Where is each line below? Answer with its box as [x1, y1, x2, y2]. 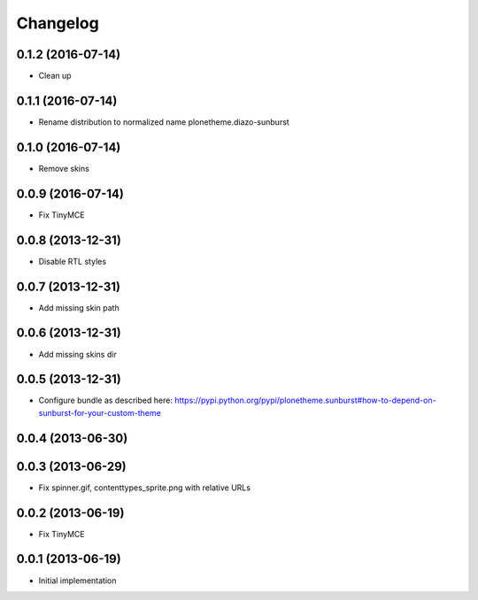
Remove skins [38, 163, 90, 173]
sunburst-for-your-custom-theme [38, 407, 161, 418]
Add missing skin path [38, 302, 119, 313]
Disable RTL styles [38, 256, 106, 266]
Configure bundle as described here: [38, 395, 173, 406]
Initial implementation [38, 575, 117, 586]
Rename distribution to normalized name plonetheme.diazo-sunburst [38, 116, 289, 127]
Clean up [38, 71, 72, 81]
